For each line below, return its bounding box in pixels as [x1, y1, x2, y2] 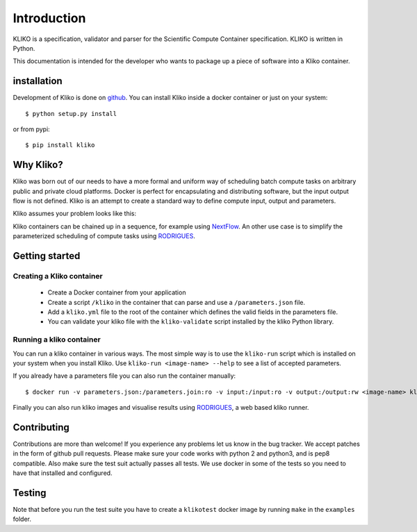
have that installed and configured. [13, 469, 113, 477]
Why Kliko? [13, 159, 63, 171]
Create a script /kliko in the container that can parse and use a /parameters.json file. [47, 298, 306, 306]
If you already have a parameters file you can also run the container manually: [13, 372, 236, 380]
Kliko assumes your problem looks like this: [13, 209, 137, 218]
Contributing [13, 421, 69, 433]
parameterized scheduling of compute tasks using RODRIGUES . [13, 232, 196, 240]
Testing [13, 487, 47, 499]
